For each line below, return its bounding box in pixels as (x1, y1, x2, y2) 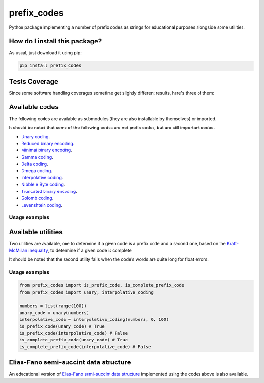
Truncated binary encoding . (21, 188, 78, 194)
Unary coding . (21, 133, 50, 139)
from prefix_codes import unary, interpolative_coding (19, 289, 154, 295)
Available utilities (9, 228, 63, 236)
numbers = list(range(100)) (19, 303, 87, 309)
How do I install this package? (9, 37, 102, 45)
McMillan (9, 247, 28, 254)
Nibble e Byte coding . (21, 181, 65, 188)
